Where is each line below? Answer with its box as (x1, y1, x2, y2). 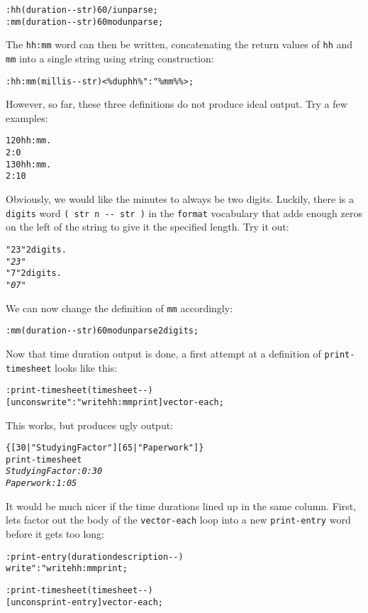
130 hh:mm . (6, 159, 52, 170)
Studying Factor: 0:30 (6, 466, 103, 477)
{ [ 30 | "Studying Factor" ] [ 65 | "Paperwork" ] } (6, 443, 204, 453)
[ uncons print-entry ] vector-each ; (6, 597, 163, 607)
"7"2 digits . (6, 268, 62, 279)
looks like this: (55, 360, 118, 375)
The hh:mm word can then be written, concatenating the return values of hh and (6, 37, 353, 52)
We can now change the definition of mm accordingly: (6, 300, 233, 315)
